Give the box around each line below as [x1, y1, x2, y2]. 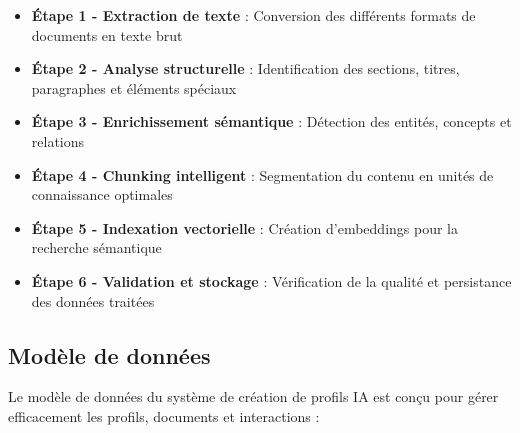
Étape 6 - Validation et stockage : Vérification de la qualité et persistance [31, 270, 512, 291]
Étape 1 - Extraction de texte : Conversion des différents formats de [31, 5, 476, 25]
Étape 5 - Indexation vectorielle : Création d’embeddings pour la [31, 217, 458, 238]
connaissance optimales [31, 184, 173, 205]
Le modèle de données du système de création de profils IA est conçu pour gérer [8, 386, 499, 407]
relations [31, 130, 85, 151]
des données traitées [31, 290, 155, 311]
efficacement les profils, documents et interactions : [8, 405, 320, 426]
